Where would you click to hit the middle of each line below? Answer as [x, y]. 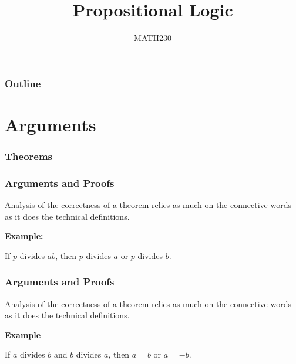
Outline [23, 83]
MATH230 [153, 38]
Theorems [29, 156]
